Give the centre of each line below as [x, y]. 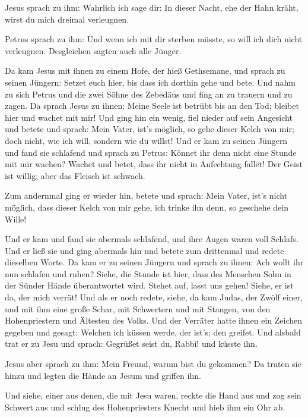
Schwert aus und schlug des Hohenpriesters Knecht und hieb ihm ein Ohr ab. [145, 407]
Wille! [16, 219]
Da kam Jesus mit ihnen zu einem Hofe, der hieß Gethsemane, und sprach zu [145, 70]
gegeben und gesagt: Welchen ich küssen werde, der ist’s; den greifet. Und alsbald [153, 332]
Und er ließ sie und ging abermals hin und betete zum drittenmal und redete [145, 250]
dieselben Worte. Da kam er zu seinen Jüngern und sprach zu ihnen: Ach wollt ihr [154, 262]
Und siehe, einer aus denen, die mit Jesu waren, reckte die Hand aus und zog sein [153, 395]
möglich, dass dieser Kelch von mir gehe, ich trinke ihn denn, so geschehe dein [147, 207]
